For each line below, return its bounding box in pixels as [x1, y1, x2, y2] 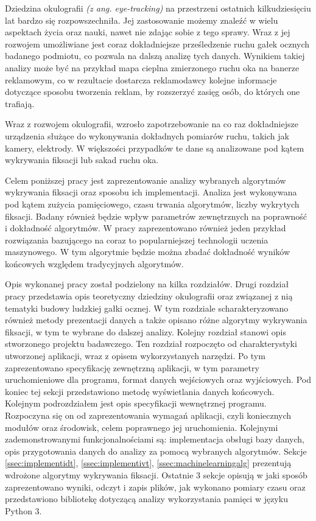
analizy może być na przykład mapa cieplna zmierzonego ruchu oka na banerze [5, 61, 300, 74]
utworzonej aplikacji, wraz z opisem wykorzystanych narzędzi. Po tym [5, 349, 265, 362]
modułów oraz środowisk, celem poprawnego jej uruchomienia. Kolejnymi [5, 421, 278, 433]
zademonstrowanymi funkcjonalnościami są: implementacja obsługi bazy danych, [5, 433, 304, 446]
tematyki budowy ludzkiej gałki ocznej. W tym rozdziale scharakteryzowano [5, 301, 289, 314]
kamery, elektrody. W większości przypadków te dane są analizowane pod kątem [5, 141, 304, 154]
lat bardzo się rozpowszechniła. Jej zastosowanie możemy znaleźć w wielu [5, 13, 278, 26]
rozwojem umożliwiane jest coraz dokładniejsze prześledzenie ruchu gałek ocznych [5, 37, 310, 50]
